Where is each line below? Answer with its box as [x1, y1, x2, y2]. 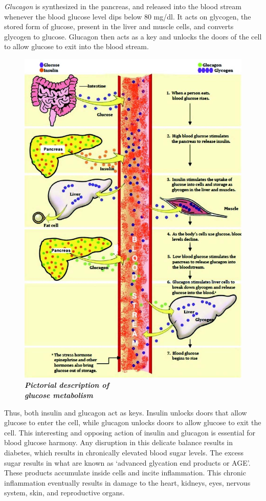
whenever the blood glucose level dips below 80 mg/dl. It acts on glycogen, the [4, 11, 251, 22]
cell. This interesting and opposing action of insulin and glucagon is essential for [4, 427, 256, 437]
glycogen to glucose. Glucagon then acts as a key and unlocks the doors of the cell [4, 31, 262, 41]
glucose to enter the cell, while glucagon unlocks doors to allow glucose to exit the [4, 417, 261, 428]
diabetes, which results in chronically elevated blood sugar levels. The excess [4, 447, 244, 458]
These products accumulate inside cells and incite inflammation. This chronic [4, 467, 246, 478]
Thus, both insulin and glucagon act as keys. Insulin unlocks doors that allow [4, 407, 247, 418]
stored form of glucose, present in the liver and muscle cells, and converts [4, 21, 234, 32]
